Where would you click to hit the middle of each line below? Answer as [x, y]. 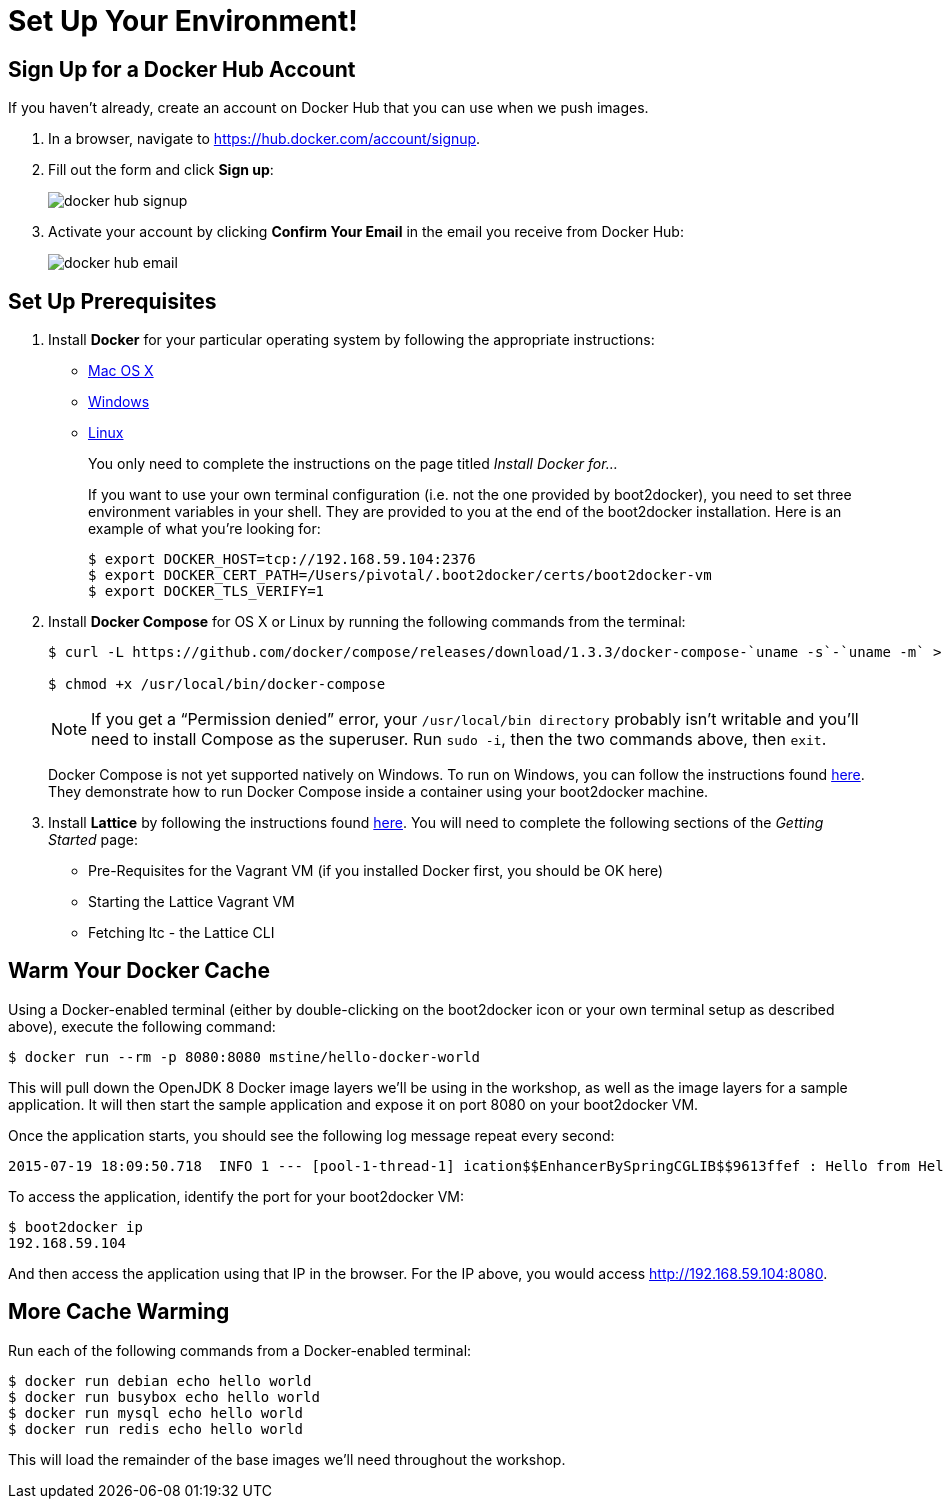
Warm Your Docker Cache [139, 971]
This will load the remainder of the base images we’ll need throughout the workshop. [287, 1459]
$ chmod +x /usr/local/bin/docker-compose [217, 684]
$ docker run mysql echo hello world [156, 1412]
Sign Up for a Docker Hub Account [182, 69]
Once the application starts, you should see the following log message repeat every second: [311, 1135]
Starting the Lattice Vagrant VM [191, 902]
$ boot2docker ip [75, 1226]
